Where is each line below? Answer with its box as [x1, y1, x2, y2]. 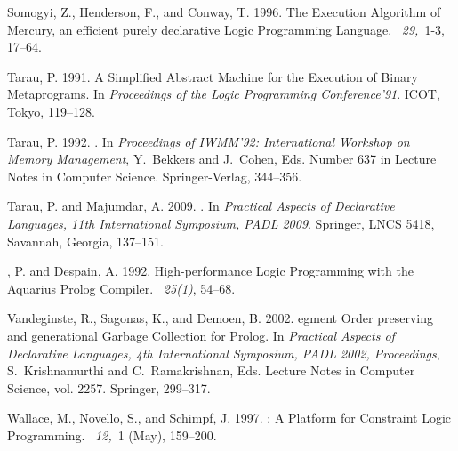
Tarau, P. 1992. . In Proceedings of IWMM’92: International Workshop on [7, 132, 410, 150]
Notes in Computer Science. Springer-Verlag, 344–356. [7, 166, 302, 185]
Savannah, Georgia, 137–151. [7, 231, 164, 250]
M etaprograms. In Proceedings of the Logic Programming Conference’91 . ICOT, [7, 85, 440, 103]
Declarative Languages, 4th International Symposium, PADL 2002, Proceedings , [7, 343, 440, 362]
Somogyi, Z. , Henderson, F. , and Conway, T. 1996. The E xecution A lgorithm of [7, 3, 441, 20]
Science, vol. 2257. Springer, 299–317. [7, 378, 211, 397]
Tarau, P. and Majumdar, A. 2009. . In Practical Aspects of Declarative [7, 197, 395, 215]
